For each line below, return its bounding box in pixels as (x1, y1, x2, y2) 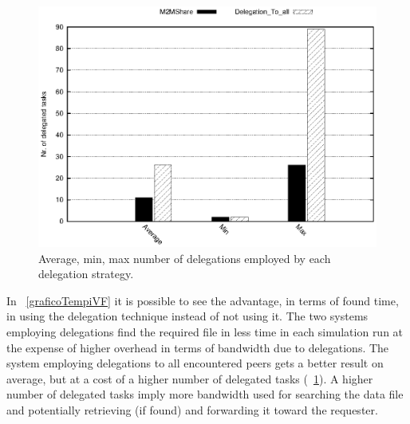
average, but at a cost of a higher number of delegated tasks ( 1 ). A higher (6, 370, 373, 387)
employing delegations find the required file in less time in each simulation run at (6, 324, 404, 340)
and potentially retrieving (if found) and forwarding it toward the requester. (6, 402, 378, 418)
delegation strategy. (38, 265, 134, 282)
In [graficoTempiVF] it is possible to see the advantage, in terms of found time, (6, 292, 399, 308)
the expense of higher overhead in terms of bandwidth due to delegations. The (6, 339, 389, 355)
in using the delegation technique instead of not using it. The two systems (6, 308, 369, 324)
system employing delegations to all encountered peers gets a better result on (6, 355, 384, 371)
